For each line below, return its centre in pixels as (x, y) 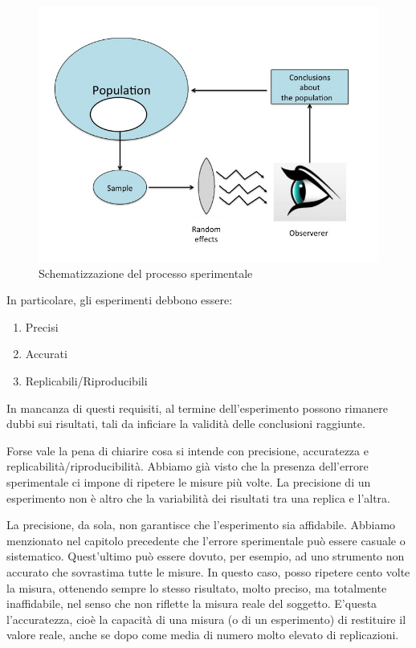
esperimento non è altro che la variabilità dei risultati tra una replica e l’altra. (199, 497)
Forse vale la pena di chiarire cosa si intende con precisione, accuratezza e (188, 450)
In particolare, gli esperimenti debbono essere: (120, 300)
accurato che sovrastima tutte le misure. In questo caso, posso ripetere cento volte (208, 571)
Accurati (46, 354)
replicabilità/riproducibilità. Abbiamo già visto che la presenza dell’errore (188, 466)
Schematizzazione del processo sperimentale (146, 273)
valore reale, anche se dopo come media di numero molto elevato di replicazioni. (203, 635)
